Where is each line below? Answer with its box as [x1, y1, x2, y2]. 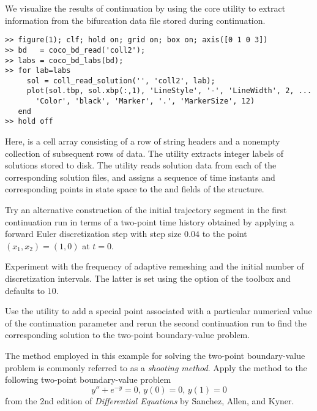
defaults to [5, 284, 45, 296]
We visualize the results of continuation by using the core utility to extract [5, 2, 286, 14]
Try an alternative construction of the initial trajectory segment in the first [5, 203, 287, 216]
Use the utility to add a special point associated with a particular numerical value [5, 304, 312, 317]
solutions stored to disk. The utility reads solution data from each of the [5, 159, 277, 172]
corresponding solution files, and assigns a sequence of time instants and [5, 170, 275, 183]
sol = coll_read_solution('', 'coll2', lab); [26, 76, 215, 85]
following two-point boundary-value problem [5, 373, 171, 386]
